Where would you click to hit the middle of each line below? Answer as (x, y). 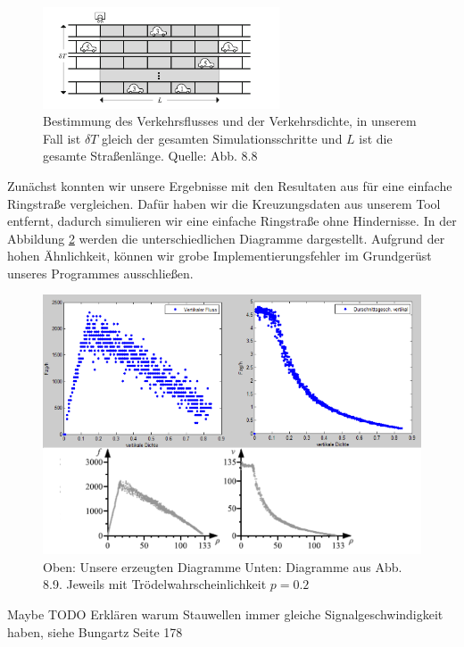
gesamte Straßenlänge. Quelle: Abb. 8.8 (150, 156)
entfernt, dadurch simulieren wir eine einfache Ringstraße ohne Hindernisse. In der (232, 221)
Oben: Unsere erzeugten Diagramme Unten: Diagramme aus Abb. (223, 566)
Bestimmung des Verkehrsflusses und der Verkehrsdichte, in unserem (230, 121)
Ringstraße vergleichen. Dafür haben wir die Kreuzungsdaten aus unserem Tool (224, 203)
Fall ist (62, 138)
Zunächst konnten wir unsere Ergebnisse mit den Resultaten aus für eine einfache (230, 185)
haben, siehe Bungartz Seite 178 (95, 631)
